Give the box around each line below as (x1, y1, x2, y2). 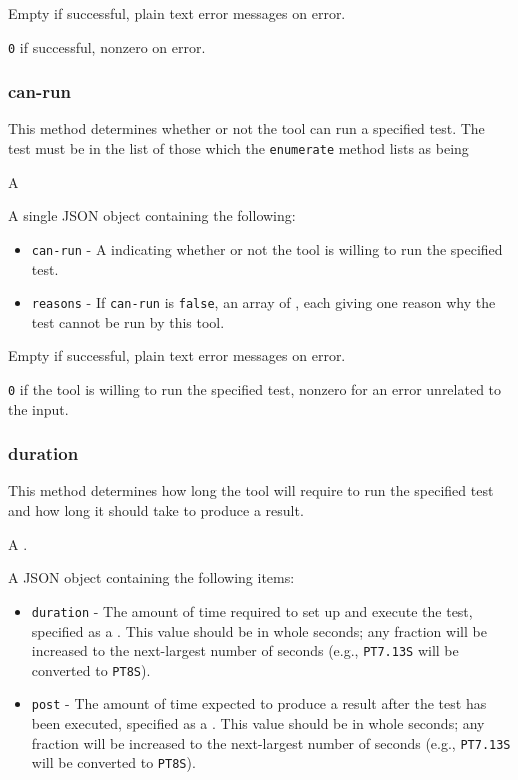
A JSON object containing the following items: (8, 567, 295, 588)
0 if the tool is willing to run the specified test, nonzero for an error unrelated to (8, 379, 502, 399)
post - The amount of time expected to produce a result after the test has (31, 693, 487, 714)
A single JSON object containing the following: (8, 205, 296, 226)
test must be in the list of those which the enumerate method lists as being (8, 138, 469, 159)
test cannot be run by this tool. (31, 311, 225, 332)
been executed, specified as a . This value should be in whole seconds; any (31, 713, 485, 734)
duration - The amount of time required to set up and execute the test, (31, 600, 473, 621)
